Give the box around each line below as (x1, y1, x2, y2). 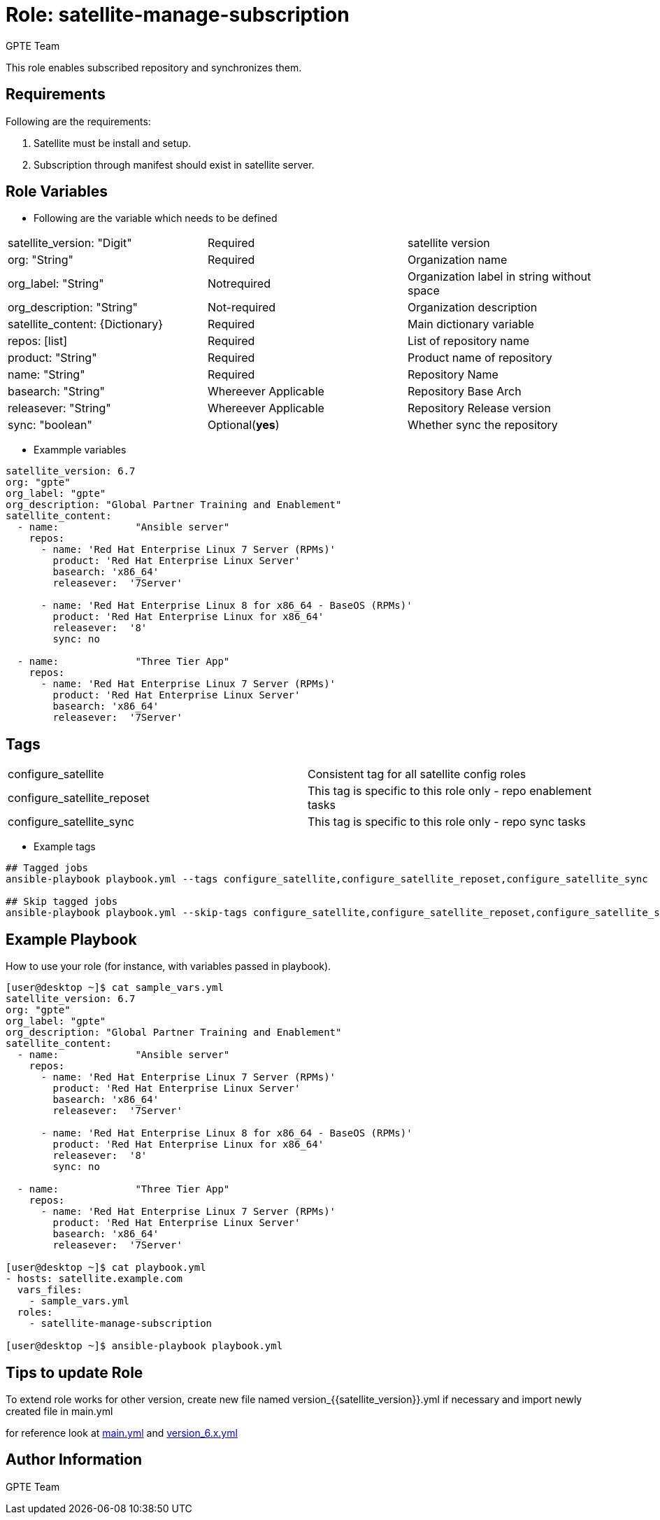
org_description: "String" (8, 300, 138, 315)
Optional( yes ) (207, 418, 280, 432)
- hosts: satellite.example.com (6, 1273, 182, 1285)
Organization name (407, 253, 508, 267)
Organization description (407, 300, 538, 315)
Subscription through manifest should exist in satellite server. (34, 158, 315, 171)
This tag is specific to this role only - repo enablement (308, 784, 591, 798)
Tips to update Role (6, 1363, 143, 1381)
